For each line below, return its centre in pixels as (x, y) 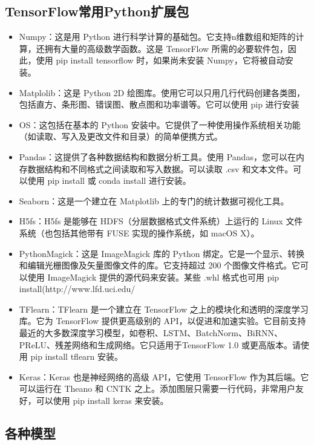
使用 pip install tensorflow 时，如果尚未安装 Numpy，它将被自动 (160, 60)
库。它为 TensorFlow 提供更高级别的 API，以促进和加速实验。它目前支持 (162, 321)
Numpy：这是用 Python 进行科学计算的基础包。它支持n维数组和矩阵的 (157, 37)
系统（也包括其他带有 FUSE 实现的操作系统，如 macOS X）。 (139, 232)
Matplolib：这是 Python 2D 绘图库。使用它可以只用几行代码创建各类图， (162, 92)
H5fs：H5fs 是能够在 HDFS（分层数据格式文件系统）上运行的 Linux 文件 (161, 221)
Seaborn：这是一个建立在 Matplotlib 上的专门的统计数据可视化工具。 (154, 200)
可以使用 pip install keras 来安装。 (102, 401)
